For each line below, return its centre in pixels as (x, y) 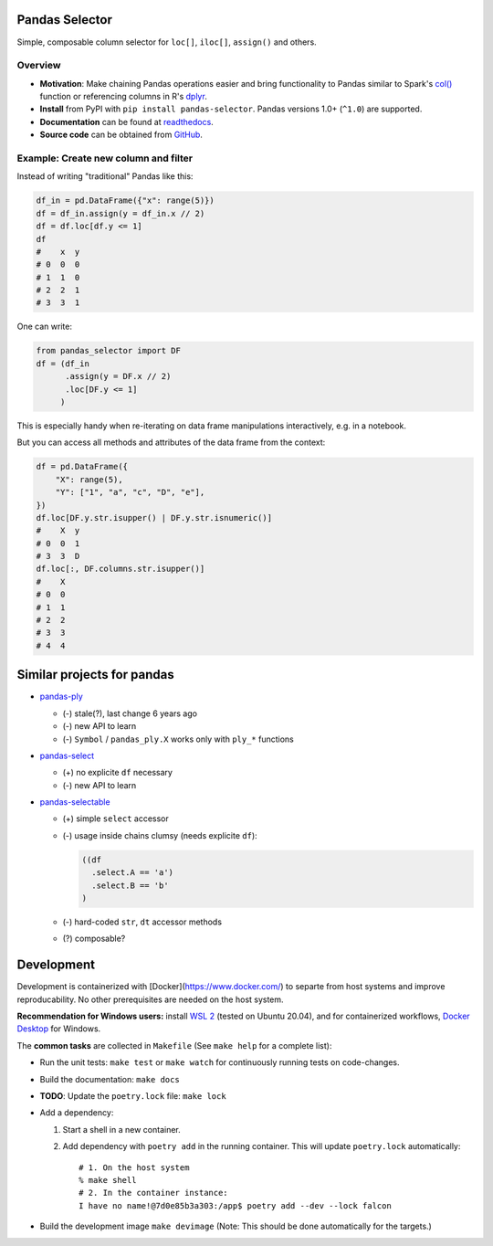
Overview (39, 66)
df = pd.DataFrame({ (82, 467)
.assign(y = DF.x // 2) (118, 376)
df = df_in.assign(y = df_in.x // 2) (121, 213)
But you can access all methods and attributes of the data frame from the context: (171, 442)
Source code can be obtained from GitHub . (121, 135)
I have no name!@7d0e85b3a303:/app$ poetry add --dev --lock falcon (235, 1205)
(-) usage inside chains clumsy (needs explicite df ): (160, 835)
